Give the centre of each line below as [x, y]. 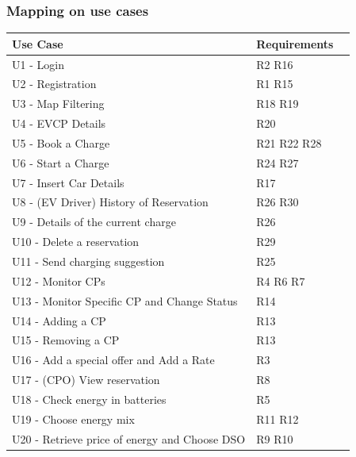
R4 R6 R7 [281, 280]
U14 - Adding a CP [59, 320]
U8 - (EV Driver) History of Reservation [110, 202]
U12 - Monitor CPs [59, 280]
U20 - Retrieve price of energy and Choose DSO [129, 438]
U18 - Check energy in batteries [89, 399]
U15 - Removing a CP [66, 340]
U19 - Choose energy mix [73, 419]
